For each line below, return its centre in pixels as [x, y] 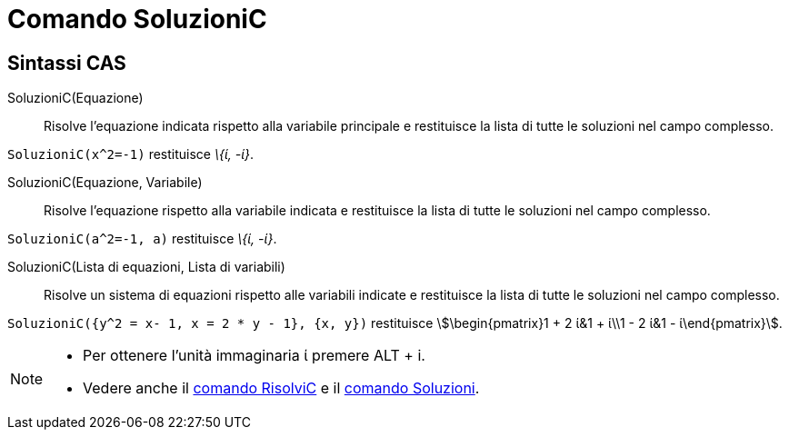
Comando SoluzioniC [137, 19]
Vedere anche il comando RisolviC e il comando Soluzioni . [281, 388]
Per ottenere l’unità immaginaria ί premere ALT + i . [254, 356]
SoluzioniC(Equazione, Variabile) [105, 183]
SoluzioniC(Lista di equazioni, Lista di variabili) [146, 267]
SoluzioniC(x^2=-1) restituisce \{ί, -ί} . [131, 154]
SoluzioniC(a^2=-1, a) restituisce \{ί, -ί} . [142, 239]
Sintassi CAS [67, 63]
